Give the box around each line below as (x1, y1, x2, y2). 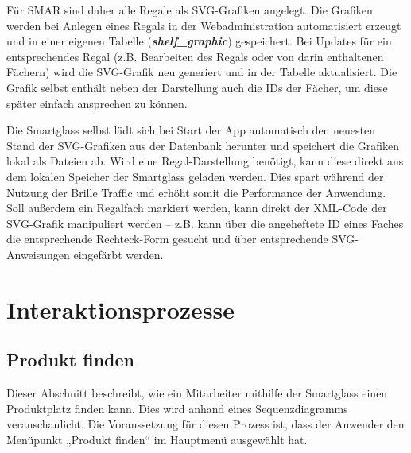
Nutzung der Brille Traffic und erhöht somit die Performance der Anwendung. (6, 184, 386, 200)
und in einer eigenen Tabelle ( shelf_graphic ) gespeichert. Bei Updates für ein (6, 33, 392, 49)
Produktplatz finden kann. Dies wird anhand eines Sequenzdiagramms (6, 400, 348, 416)
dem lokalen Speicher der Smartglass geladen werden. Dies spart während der (6, 168, 384, 184)
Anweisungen (6, 246, 70, 262)
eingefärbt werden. (73, 246, 164, 262)
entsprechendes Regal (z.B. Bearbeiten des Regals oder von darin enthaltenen (6, 48, 384, 64)
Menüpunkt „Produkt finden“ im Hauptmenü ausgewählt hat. (6, 431, 308, 447)
